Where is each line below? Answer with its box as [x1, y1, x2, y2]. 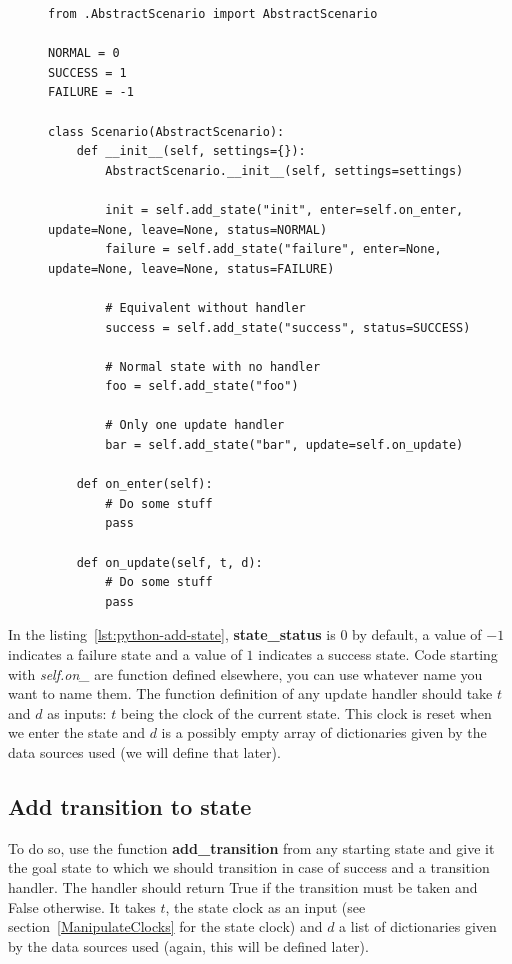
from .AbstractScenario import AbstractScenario [48, 7, 378, 21]
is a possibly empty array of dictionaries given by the [161, 722, 487, 743]
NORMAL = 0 [48, 46, 120, 61]
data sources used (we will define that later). [8, 741, 281, 762]
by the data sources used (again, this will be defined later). [8, 935, 369, 956]
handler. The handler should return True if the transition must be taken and [8, 876, 478, 897]
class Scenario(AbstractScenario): [48, 124, 285, 139]
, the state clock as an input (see [165, 896, 366, 917]
